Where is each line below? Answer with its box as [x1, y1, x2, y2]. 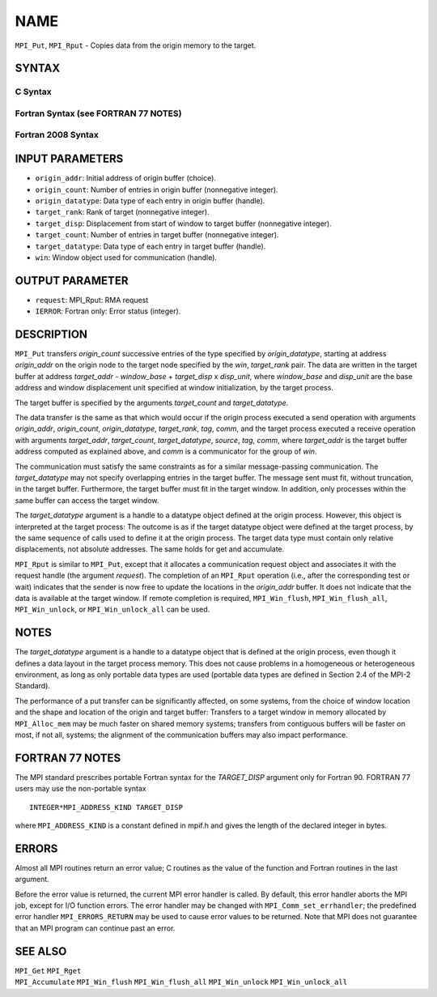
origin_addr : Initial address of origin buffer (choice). [35, 173, 216, 183]
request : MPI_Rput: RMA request [35, 295, 149, 305]
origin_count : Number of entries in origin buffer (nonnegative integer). [35, 185, 278, 194]
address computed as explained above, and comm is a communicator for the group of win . [15, 446, 317, 457]
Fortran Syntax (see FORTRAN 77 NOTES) [15, 108, 182, 119]
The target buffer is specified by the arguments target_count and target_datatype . [15, 398, 289, 407]
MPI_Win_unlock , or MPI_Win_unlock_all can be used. [15, 604, 210, 615]
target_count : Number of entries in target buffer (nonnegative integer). [35, 230, 279, 240]
